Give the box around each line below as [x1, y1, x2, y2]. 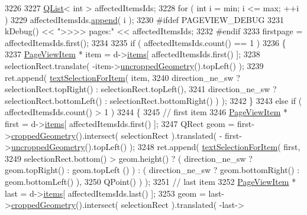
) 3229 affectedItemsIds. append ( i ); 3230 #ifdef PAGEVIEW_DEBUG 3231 [5, 13, 285, 25]
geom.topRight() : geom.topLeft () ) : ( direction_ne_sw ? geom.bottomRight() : [5, 164, 300, 176]
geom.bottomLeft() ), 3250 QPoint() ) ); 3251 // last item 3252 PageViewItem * [5, 175, 296, 187]
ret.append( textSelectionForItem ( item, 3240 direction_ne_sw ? [5, 71, 240, 83]
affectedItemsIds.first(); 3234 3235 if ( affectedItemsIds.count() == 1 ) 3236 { [5, 36, 286, 48]
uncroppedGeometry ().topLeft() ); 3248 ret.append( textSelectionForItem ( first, [11, 141, 300, 153]
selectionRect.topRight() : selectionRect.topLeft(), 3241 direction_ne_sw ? [5, 83, 277, 95]
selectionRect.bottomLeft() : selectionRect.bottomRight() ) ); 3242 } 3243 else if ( [5, 94, 302, 106]
